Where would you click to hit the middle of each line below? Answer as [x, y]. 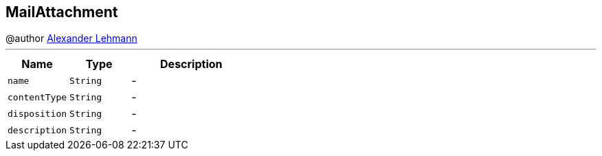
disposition [37, 113]
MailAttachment [62, 12]
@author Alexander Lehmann [71, 38]
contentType [37, 97]
